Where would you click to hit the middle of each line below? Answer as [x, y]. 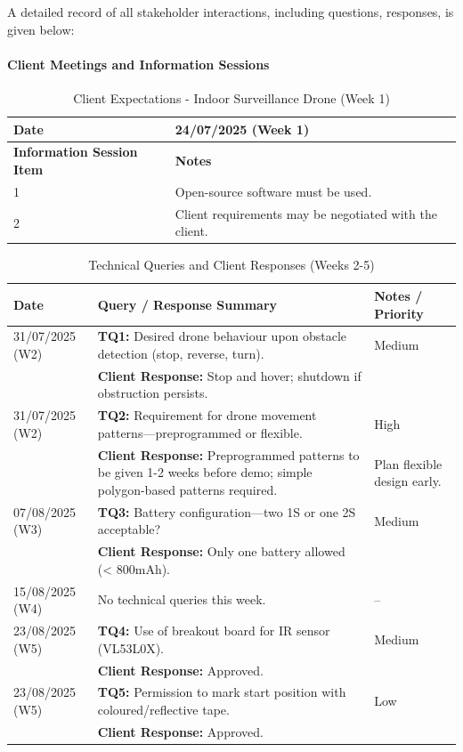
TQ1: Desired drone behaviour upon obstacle [222, 336]
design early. [408, 481]
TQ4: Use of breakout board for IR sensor [214, 631]
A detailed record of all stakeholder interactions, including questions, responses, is [231, 12]
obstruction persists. [153, 393]
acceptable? [129, 529]
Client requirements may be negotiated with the [306, 213]
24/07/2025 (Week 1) [242, 129]
